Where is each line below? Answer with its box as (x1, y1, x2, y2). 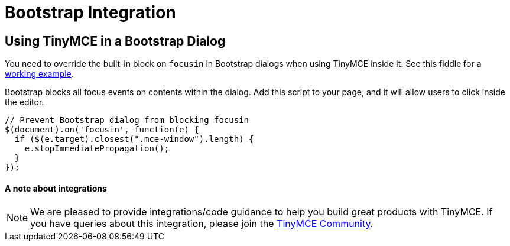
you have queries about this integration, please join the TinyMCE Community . (30, 218, 373, 230)
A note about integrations (5, 183, 107, 193)
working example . (5, 69, 74, 79)
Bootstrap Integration (5, 2, 176, 22)
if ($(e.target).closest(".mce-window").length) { (14, 134, 254, 144)
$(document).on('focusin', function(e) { (5, 125, 199, 135)
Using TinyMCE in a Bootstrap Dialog (5, 33, 226, 48)
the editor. (5, 97, 44, 108)
